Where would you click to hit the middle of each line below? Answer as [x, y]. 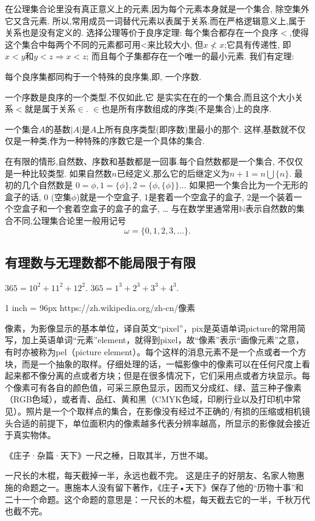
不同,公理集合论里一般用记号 [69, 220]
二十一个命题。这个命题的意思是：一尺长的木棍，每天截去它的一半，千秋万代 [157, 499]
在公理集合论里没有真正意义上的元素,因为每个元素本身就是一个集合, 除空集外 [157, 8]
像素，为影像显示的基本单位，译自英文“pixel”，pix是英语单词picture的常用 [151, 328]
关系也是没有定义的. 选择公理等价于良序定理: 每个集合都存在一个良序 [142, 32]
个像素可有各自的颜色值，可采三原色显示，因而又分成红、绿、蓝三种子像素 [153, 387]
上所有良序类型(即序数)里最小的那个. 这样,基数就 [193, 129]
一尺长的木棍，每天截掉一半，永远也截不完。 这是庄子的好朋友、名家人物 [151, 475]
